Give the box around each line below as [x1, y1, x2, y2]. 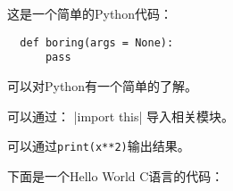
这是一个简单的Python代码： [7, 4, 172, 22]
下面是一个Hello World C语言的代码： [7, 166, 224, 185]
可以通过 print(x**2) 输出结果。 [7, 137, 190, 155]
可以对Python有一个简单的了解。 [7, 76, 197, 95]
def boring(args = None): [20, 36, 174, 49]
